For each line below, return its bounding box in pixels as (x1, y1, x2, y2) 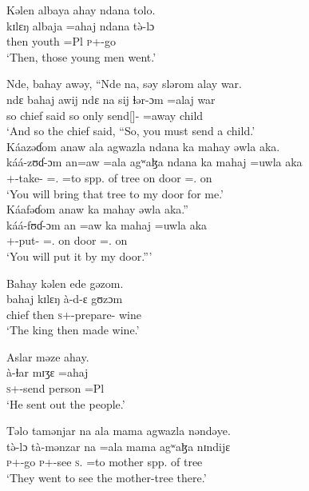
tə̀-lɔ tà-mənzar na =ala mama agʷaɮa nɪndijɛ (6, 437, 231, 454)
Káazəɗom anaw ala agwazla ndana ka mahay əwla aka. (6, 138, 280, 154)
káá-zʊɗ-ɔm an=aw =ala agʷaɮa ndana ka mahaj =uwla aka (6, 154, 303, 170)
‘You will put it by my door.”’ (6, 247, 153, 264)
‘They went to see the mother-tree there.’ (6, 469, 207, 486)
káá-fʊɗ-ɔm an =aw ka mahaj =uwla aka (6, 216, 208, 233)
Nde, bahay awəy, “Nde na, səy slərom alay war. (6, 75, 242, 92)
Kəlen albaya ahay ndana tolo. (6, 2, 156, 18)
